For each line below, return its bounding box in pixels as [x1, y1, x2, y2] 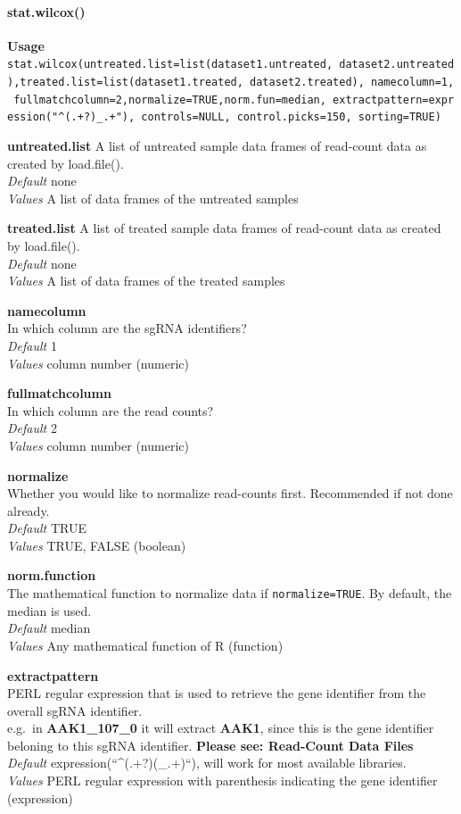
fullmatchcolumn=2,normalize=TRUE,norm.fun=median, [13, 93, 326, 106]
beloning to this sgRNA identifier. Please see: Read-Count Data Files [7, 735, 414, 754]
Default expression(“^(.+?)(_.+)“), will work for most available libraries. [7, 753, 407, 772]
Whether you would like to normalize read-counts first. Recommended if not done [7, 484, 453, 503]
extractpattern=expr [333, 93, 455, 106]
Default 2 [7, 419, 57, 437]
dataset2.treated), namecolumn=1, [250, 76, 455, 89]
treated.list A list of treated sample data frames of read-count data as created [7, 219, 441, 237]
